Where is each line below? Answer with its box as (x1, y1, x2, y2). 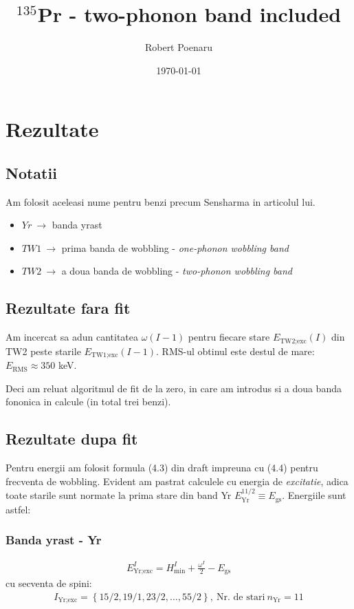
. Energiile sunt (282, 488, 346, 502)
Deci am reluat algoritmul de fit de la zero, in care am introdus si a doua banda (5, 381, 342, 395)
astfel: (5, 502, 31, 516)
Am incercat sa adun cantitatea (5, 330, 138, 344)
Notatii (5, 162, 57, 183)
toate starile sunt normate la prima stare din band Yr (5, 488, 232, 502)
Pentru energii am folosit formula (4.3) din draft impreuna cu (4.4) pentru (5, 460, 318, 475)
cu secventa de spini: (5, 576, 92, 590)
